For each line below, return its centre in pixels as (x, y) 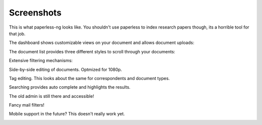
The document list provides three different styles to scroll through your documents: (92, 51)
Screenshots (35, 13)
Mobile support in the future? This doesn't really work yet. (67, 114)
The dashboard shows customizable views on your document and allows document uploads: (102, 43)
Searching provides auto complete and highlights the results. (70, 87)
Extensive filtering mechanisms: (41, 61)
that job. (17, 33)
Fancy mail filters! (27, 105)
